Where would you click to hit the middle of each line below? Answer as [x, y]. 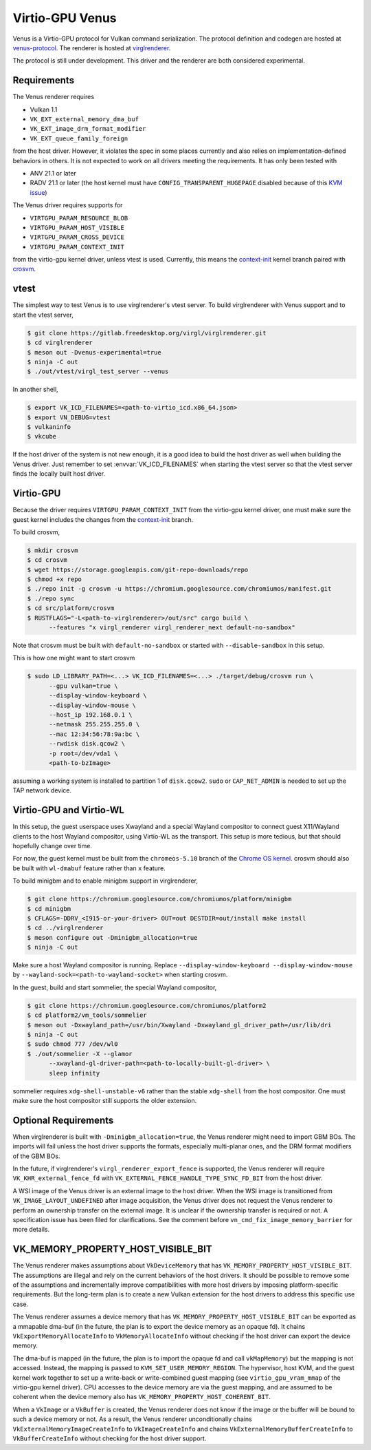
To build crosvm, [36, 532]
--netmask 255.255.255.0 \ [94, 724]
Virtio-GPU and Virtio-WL [69, 810]
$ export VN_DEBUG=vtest [69, 417]
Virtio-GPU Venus [65, 18]
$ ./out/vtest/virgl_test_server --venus [98, 371]
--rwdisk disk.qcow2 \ [87, 744]
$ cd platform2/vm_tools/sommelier [87, 1015]
